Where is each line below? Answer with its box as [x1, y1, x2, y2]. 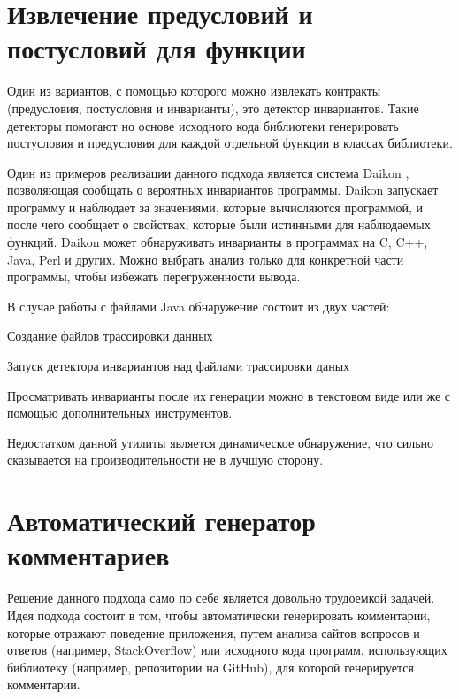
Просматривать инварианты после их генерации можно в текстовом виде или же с [7, 386, 451, 404]
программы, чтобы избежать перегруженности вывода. [7, 267, 301, 286]
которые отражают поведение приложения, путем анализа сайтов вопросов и [7, 623, 420, 641]
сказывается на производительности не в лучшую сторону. [7, 450, 324, 469]
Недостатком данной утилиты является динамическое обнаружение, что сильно [7, 433, 434, 451]
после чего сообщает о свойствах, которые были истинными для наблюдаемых [7, 215, 431, 234]
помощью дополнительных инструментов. [7, 403, 233, 422]
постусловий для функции [7, 30, 306, 66]
